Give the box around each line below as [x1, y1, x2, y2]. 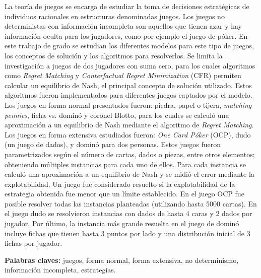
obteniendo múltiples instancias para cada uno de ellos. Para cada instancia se [5, 159, 246, 169]
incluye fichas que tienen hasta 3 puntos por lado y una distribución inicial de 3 [5, 228, 250, 238]
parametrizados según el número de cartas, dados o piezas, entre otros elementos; [5, 149, 255, 159]
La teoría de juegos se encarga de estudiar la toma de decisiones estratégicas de [5, 1, 249, 11]
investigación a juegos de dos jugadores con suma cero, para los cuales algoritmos [5, 60, 255, 71]
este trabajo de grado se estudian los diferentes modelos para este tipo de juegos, [5, 40, 254, 51]
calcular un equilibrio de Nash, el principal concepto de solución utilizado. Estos [5, 80, 252, 90]
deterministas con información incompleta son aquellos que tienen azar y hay [5, 21, 242, 31]
